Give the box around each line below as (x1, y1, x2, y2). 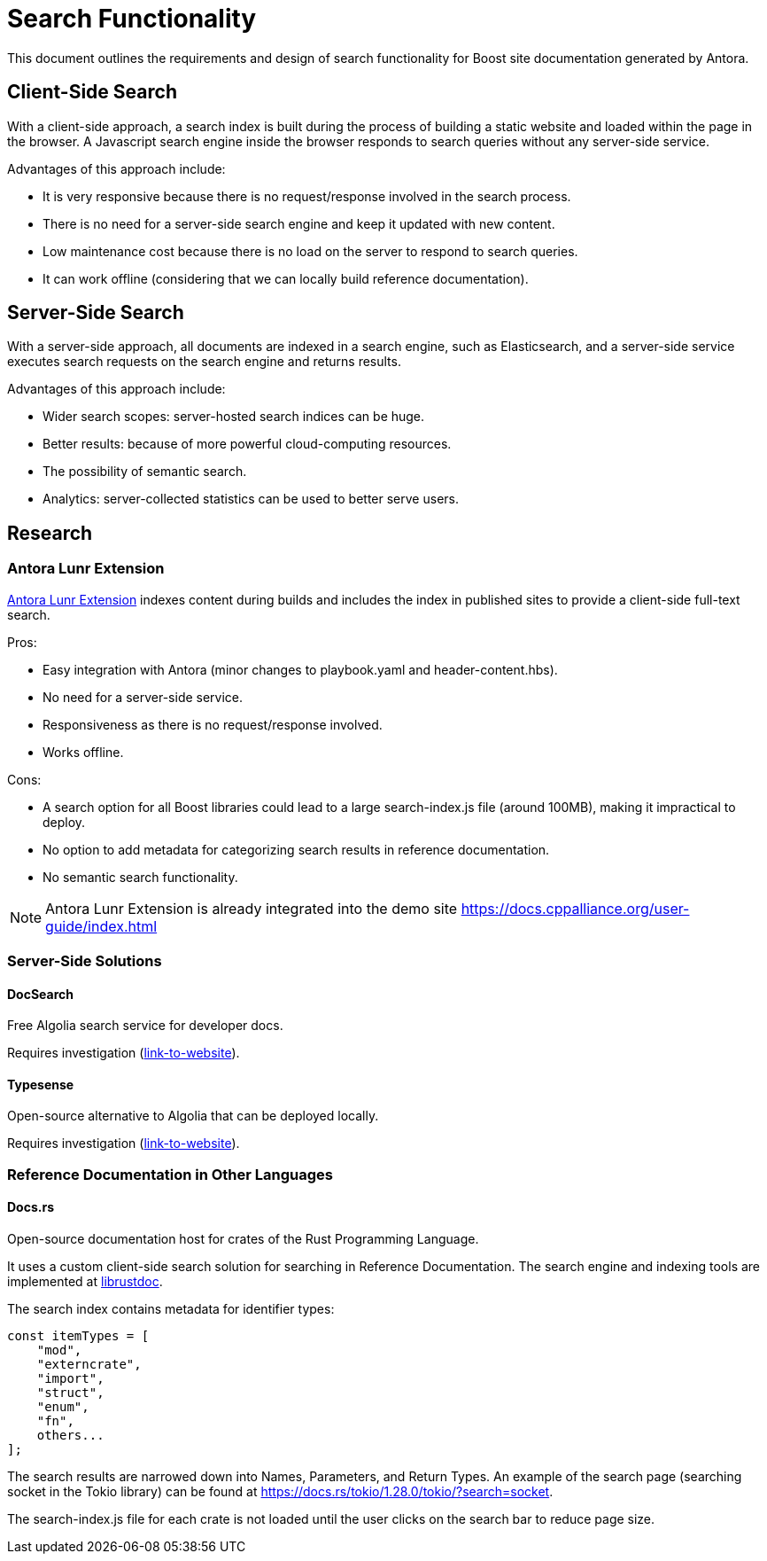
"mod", (36, 1343, 82, 1358)
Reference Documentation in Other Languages (7, 1165, 334, 1183)
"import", (36, 1371, 105, 1386)
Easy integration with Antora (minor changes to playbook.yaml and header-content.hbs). (43, 661, 558, 677)
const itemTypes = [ (7, 1329, 150, 1344)
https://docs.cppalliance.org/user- (461, 899, 690, 917)
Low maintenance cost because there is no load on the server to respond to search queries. (43, 243, 578, 259)
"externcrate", (36, 1357, 142, 1372)
